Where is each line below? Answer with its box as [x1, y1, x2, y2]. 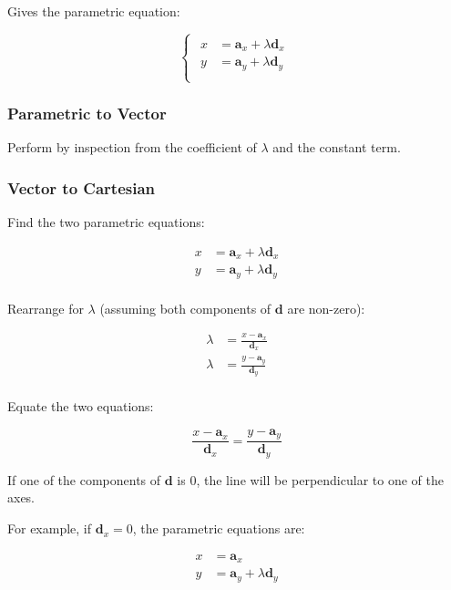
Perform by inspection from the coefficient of [7, 138, 257, 157]
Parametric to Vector [7, 102, 167, 125]
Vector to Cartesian [7, 176, 156, 199]
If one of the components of [7, 470, 161, 489]
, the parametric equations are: [132, 519, 305, 538]
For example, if [7, 519, 92, 538]
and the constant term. [272, 138, 401, 157]
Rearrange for [7, 298, 84, 317]
